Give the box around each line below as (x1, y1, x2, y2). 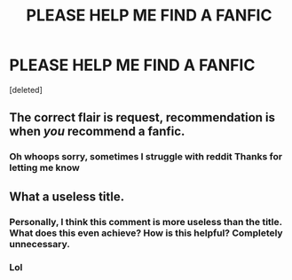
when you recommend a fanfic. (9, 124, 185, 139)
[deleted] (9, 84, 43, 95)
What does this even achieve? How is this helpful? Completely (9, 227, 283, 239)
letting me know (9, 161, 80, 174)
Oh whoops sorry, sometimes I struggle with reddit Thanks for (9, 151, 282, 163)
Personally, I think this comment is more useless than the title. (9, 215, 282, 228)
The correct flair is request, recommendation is (9, 110, 276, 125)
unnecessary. (9, 237, 71, 250)
